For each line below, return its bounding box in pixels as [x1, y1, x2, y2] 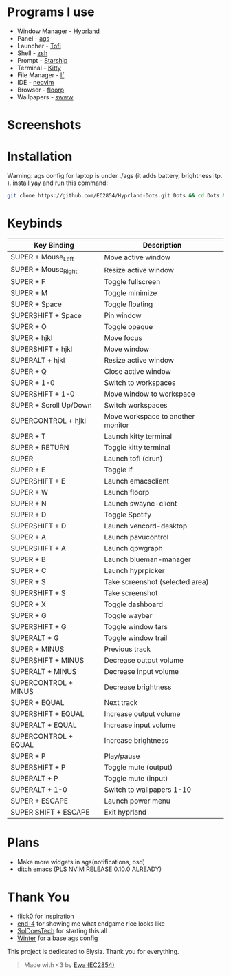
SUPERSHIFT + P [10, 763, 66, 773]
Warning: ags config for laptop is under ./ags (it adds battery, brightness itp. [7, 172, 223, 180]
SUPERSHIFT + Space [10, 311, 82, 321]
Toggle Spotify [104, 510, 152, 519]
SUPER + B [10, 555, 46, 564]
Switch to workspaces [104, 378, 176, 388]
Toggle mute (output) [104, 763, 173, 773]
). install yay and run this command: [7, 179, 109, 187]
